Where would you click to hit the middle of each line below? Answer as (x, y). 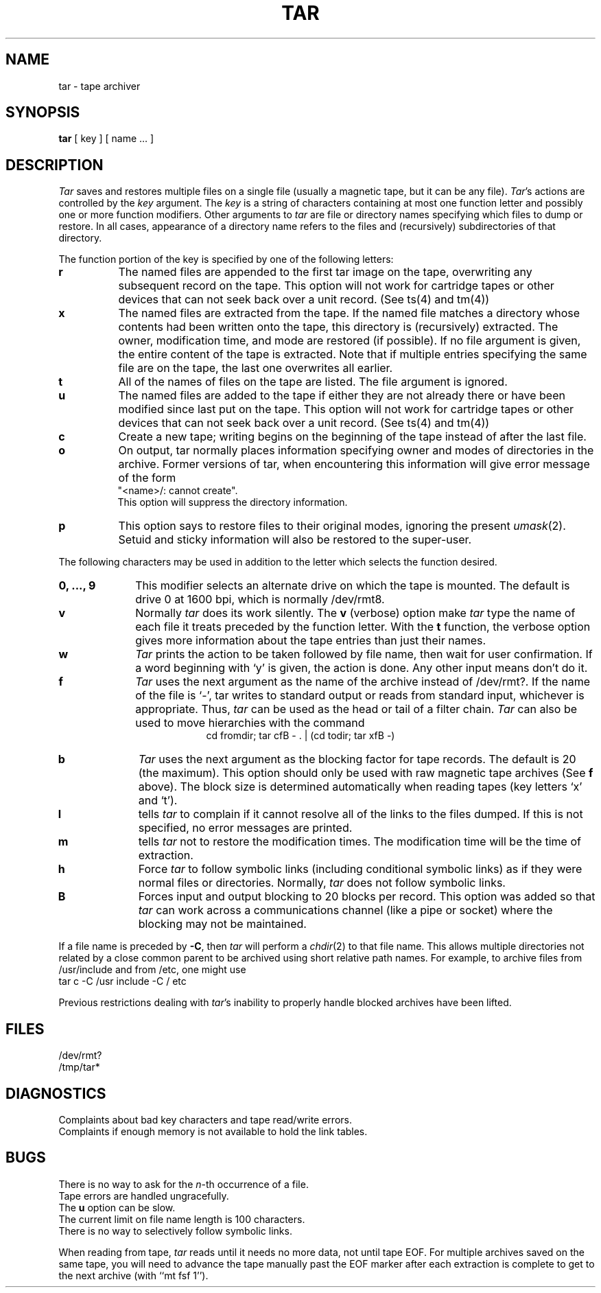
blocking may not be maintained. (222, 924)
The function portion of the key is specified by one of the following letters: (226, 259)
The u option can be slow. (117, 1207)
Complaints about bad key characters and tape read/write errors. (205, 1119)
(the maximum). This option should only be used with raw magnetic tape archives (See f (366, 773)
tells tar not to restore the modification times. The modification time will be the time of (360, 842)
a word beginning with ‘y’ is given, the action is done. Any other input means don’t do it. (362, 668)
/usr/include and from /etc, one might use (152, 970)
